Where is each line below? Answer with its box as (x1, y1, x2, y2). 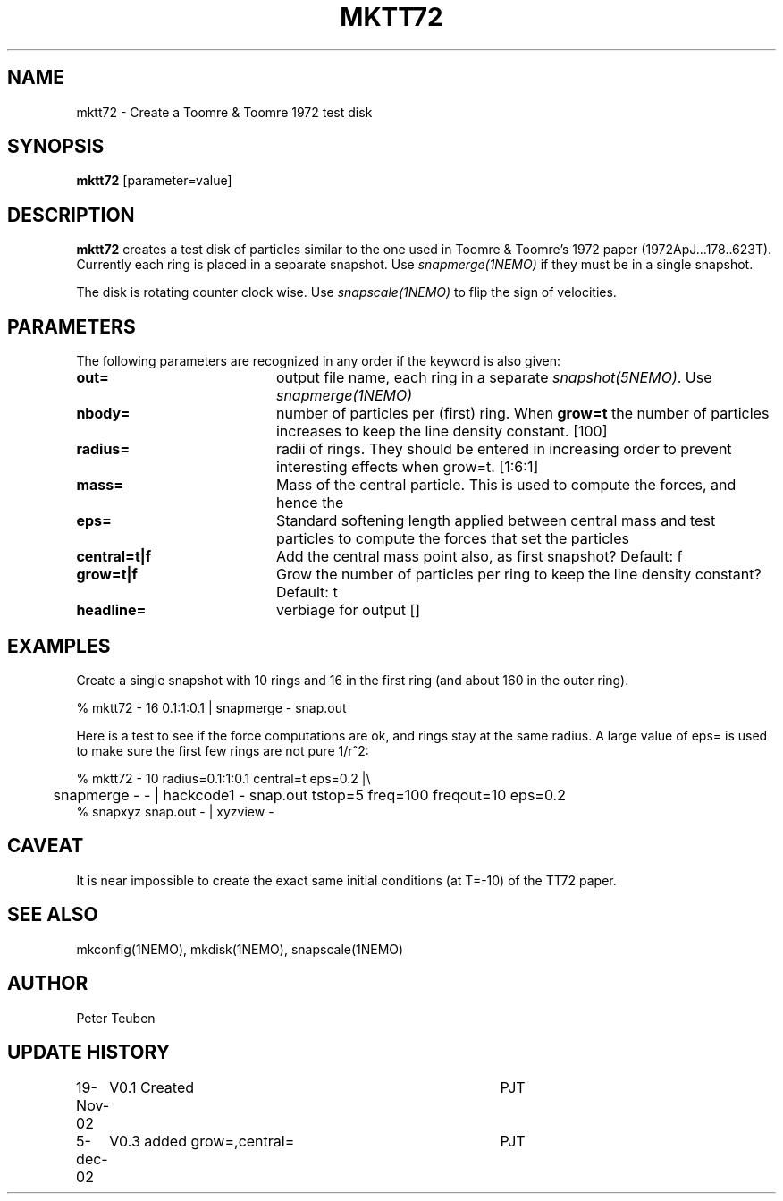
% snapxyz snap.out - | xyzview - (76, 803, 274, 819)
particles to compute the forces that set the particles (275, 529, 629, 548)
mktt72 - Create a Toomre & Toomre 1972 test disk (76, 104, 373, 120)
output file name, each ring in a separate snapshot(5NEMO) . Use (275, 368, 712, 387)
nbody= (76, 404, 130, 423)
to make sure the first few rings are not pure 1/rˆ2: (76, 742, 369, 758)
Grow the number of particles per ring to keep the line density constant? (275, 565, 762, 584)
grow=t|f (76, 565, 138, 584)
